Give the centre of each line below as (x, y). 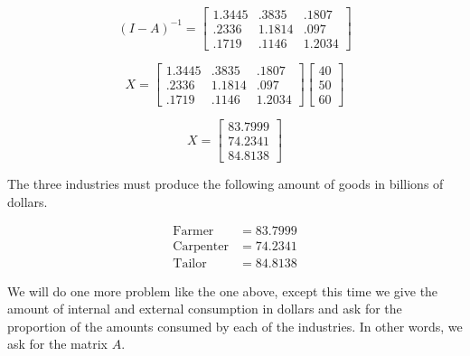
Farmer (193, 232)
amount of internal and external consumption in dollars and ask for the (205, 309)
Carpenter (201, 246)
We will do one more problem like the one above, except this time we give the (223, 290)
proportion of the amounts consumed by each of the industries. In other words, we (235, 326)
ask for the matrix (57, 344)
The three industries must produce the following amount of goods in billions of (226, 184)
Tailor (190, 263)
